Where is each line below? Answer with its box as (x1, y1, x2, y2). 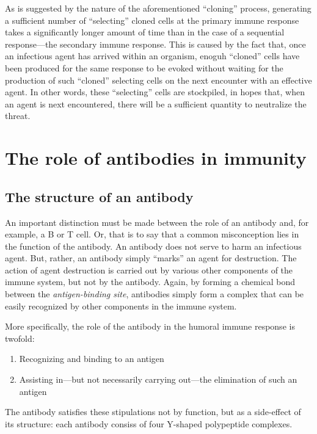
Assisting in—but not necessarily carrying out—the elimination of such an (19, 373, 297, 386)
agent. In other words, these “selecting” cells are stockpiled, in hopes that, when (5, 85, 305, 98)
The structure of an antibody (5, 187, 194, 206)
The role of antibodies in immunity (5, 145, 307, 170)
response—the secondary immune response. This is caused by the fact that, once (5, 37, 306, 50)
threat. (5, 109, 31, 122)
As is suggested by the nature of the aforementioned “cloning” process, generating (5, 2, 312, 14)
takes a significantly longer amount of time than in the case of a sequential (5, 26, 285, 38)
